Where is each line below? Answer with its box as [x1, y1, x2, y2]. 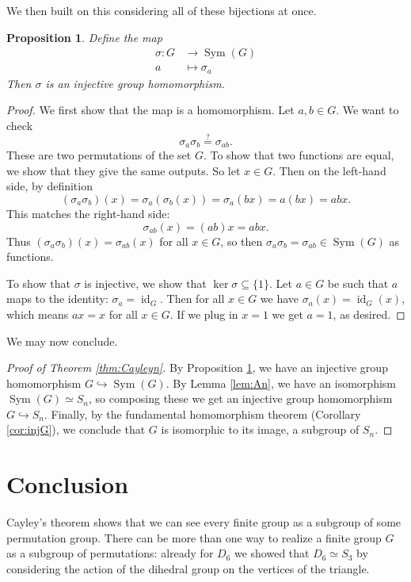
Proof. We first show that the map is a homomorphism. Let [6, 101, 295, 118]
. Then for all [160, 290, 225, 307]
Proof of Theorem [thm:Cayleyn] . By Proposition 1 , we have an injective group [6, 359, 388, 376]
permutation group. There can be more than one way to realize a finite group [6, 529, 382, 546]
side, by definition [6, 178, 93, 194]
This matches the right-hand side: [6, 205, 170, 221]
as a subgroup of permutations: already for [6, 545, 214, 561]
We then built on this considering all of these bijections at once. [6, 2, 317, 18]
